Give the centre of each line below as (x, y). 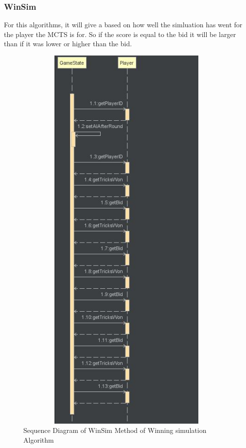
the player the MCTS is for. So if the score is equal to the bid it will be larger (120, 34)
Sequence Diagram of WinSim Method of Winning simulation (115, 430)
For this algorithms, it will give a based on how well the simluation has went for (123, 25)
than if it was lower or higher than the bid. (68, 44)
